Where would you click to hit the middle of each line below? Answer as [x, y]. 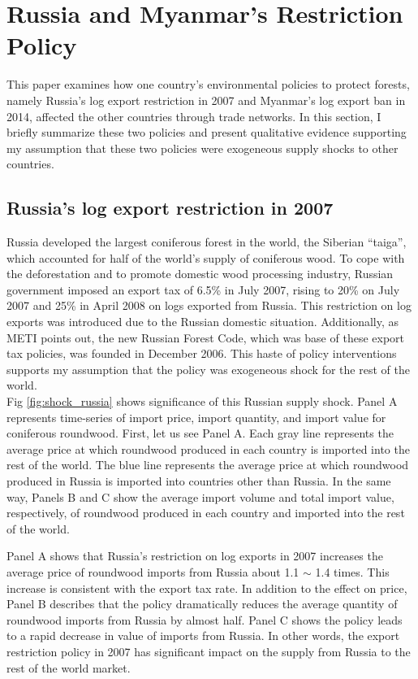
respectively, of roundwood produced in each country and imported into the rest [206, 513]
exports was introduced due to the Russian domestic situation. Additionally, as [203, 322]
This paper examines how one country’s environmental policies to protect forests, [208, 84]
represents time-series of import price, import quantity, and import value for [196, 417]
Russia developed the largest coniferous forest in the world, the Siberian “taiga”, [207, 242]
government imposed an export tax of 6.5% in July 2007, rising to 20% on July [203, 289]
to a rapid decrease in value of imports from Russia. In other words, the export [203, 635]
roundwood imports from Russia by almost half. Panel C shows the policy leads [205, 619]
